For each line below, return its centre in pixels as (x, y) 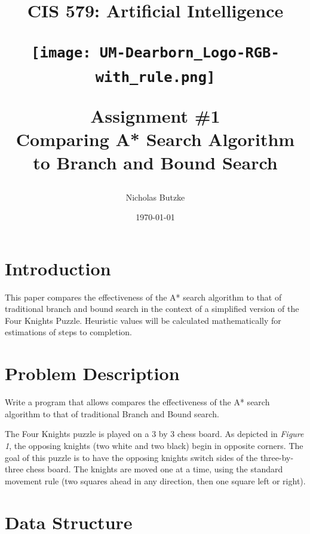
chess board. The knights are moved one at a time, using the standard (154, 469)
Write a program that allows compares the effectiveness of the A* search (137, 402)
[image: (61, 53)
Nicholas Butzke (155, 197)
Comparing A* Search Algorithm (155, 139)
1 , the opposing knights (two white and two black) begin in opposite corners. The (154, 445)
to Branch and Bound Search (155, 163)
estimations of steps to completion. (69, 332)
